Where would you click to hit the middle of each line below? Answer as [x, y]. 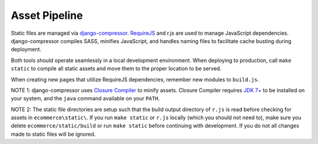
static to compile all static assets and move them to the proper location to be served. [116, 68]
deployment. [26, 50]
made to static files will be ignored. [53, 134]
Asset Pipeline [47, 15]
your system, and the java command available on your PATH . [85, 99]
